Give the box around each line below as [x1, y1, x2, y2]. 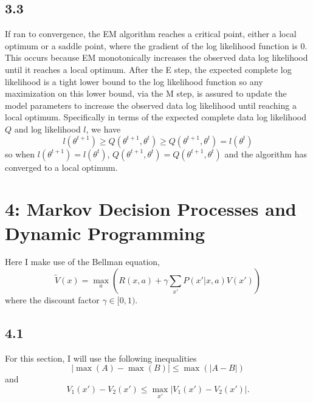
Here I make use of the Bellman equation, [5, 255, 160, 268]
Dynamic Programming [5, 220, 205, 245]
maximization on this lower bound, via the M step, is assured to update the [5, 87, 287, 100]
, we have [86, 122, 121, 135]
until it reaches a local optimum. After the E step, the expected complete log [5, 63, 292, 75]
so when [5, 147, 35, 160]
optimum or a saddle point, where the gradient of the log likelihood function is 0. [5, 39, 308, 52]
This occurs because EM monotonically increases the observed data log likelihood [5, 51, 308, 64]
